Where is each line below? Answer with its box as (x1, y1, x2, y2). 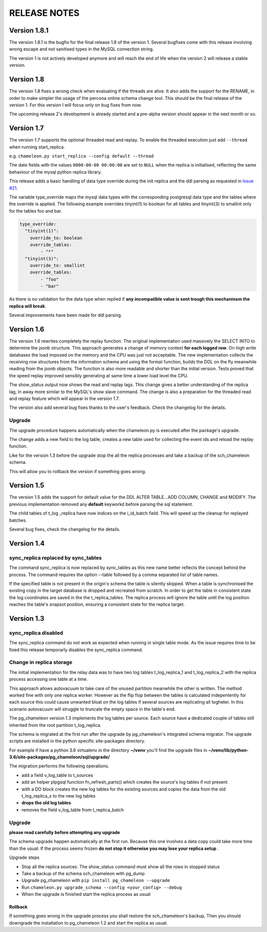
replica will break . (9, 303, 46, 309)
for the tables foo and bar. (9, 208, 62, 214)
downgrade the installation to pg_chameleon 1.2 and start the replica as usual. (9, 920, 168, 926)
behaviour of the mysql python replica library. (9, 169, 102, 175)
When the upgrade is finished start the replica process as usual (21, 891, 151, 897)
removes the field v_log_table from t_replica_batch (21, 806, 124, 813)
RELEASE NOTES (9, 7, 80, 18)
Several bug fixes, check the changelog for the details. (9, 526, 121, 532)
